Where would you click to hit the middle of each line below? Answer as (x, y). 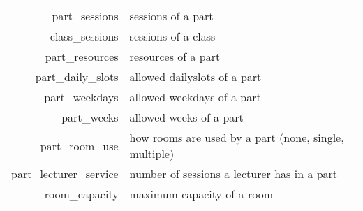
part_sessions (85, 16)
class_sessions (84, 36)
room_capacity (81, 194)
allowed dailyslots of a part (195, 77)
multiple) (152, 153)
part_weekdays (81, 97)
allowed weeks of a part (186, 117)
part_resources (82, 56)
